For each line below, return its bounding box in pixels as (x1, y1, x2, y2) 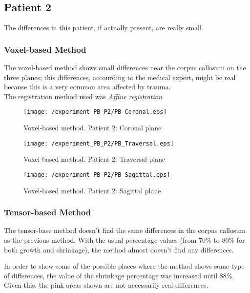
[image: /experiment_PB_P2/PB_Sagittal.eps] (23, 171, 170, 178)
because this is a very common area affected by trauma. (4, 82, 171, 92)
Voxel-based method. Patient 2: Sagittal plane (23, 185, 161, 195)
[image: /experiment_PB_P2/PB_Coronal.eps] (23, 108, 167, 116)
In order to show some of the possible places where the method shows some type (4, 261, 245, 271)
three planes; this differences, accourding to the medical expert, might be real (4, 72, 236, 82)
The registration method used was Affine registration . (4, 91, 164, 101)
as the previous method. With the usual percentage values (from (4, 234, 197, 245)
